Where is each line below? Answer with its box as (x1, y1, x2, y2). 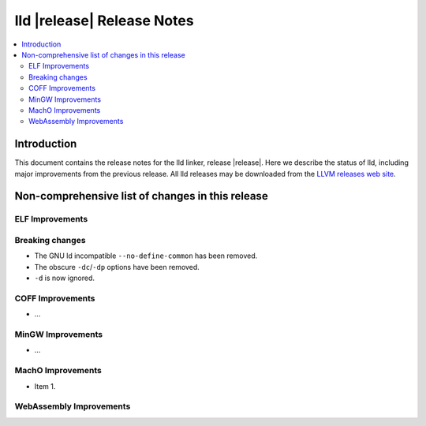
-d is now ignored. (34, 273, 95, 283)
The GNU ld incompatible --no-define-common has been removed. (34, 251, 258, 260)
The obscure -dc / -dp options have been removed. (34, 262, 200, 271)
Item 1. (34, 381, 56, 390)
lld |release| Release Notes (14, 12, 194, 29)
